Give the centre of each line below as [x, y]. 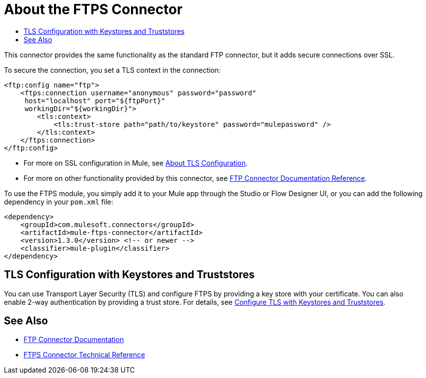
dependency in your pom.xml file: [59, 202]
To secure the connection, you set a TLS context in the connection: [112, 70]
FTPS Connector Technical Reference [84, 355]
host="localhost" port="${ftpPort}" [95, 101]
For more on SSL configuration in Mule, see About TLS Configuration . [136, 163]
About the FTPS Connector [93, 9]
